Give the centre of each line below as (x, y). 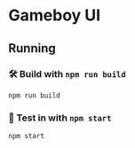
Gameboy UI (55, 16)
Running (32, 48)
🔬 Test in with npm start (60, 118)
